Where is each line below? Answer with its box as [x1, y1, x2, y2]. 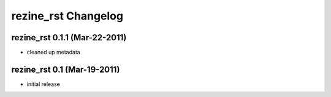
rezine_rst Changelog [11, 9, 124, 23]
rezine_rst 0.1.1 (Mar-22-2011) [11, 32, 127, 43]
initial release [26, 80, 61, 88]
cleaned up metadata [26, 49, 81, 56]
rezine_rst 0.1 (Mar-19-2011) [11, 64, 120, 74]
